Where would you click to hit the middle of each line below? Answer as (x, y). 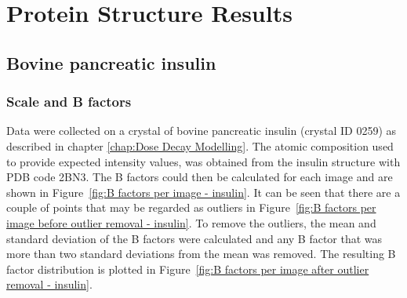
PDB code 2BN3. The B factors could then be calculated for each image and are (200, 177)
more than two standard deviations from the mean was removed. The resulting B (201, 254)
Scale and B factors (69, 102)
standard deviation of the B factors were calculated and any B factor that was (194, 238)
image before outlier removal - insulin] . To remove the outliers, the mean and (191, 222)
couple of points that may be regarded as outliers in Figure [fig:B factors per (191, 207)
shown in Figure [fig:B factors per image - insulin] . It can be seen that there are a (203, 192)
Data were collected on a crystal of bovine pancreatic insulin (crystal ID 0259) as (202, 131)
